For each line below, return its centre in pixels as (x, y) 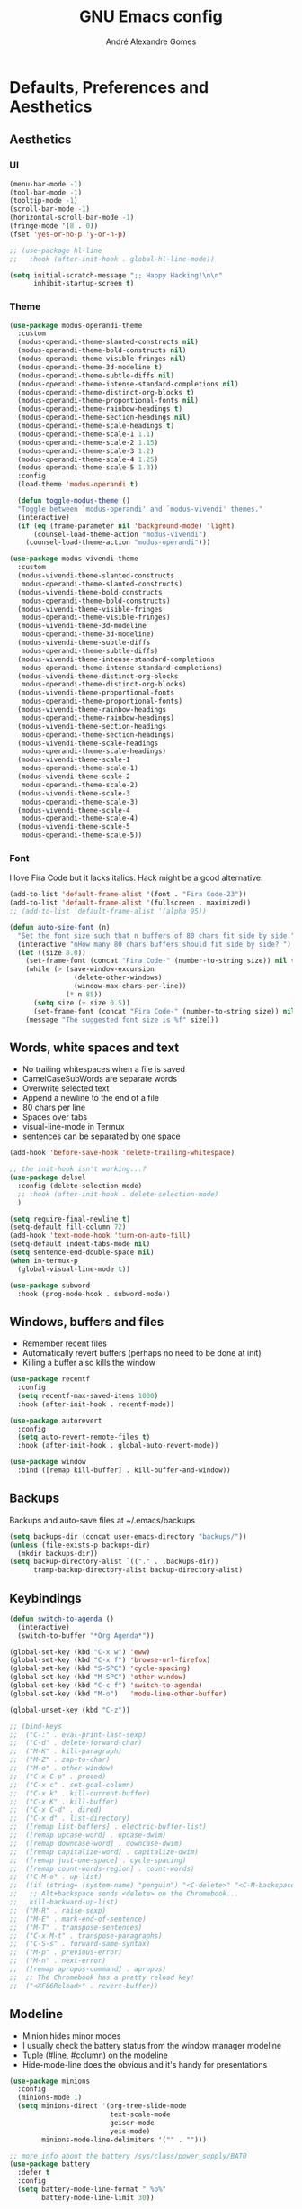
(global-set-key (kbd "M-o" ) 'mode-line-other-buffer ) (118, 1694)
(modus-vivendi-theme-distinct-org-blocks (98, 676)
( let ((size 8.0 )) (52, 952)
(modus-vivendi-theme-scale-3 (74, 793)
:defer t (34, 2173)
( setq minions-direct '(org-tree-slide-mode (102, 2106)
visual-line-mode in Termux (73, 1127)
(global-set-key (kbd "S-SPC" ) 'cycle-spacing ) (100, 1668)
